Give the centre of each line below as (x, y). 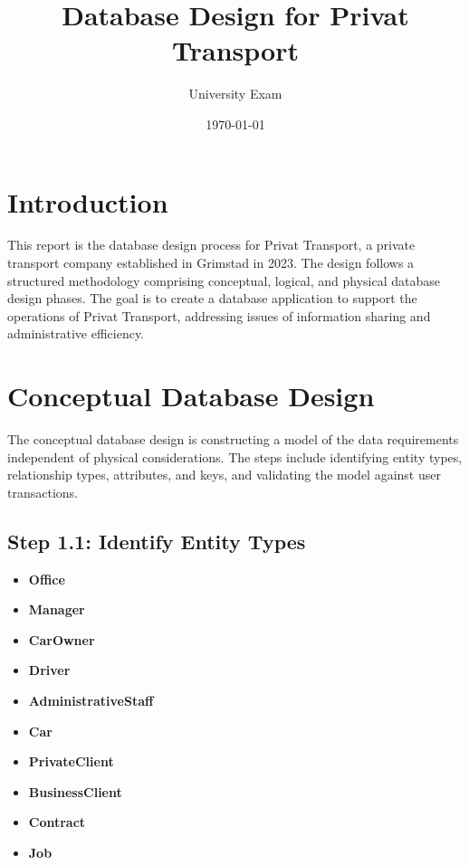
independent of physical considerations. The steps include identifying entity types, (235, 456)
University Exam (235, 94)
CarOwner (62, 639)
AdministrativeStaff (91, 701)
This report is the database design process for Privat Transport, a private (211, 245)
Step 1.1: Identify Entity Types (157, 541)
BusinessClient (75, 791)
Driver (49, 670)
